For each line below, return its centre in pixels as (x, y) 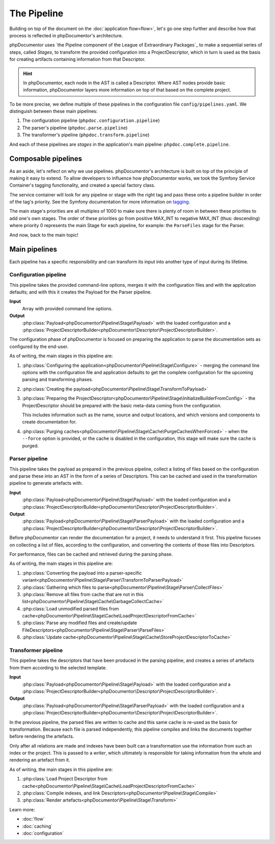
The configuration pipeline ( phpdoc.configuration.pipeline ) (91, 120)
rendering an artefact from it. (40, 760)
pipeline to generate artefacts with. (46, 483)
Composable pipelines (46, 159)
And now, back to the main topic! (44, 235)
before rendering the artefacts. (42, 736)
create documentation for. (49, 422)
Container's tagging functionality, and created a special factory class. (82, 185)
